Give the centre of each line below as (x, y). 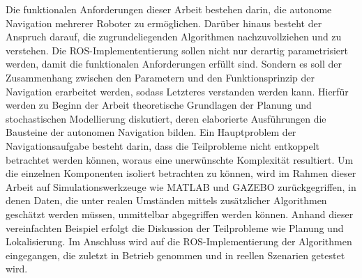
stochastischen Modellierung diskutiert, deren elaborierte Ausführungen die (166, 118)
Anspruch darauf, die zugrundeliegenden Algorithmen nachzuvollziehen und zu (174, 37)
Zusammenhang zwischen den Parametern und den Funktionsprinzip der (160, 77)
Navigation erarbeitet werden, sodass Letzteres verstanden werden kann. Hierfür (177, 91)
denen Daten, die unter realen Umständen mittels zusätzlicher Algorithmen (166, 200)
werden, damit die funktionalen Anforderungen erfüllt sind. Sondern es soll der (174, 64)
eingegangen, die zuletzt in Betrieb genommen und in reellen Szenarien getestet (175, 255)
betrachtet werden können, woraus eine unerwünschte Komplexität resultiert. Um (180, 159)
